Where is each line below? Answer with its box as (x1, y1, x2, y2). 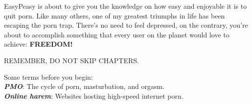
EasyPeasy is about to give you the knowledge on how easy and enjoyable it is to (4, 1, 247, 11)
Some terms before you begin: (4, 71, 93, 82)
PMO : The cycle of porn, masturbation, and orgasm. (4, 81, 165, 91)
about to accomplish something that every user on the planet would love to (4, 29, 229, 39)
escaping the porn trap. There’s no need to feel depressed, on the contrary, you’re (4, 20, 248, 30)
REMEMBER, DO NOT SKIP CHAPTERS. (4, 55, 139, 65)
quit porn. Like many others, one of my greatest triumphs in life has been (4, 10, 225, 20)
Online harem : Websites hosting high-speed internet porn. (4, 90, 183, 101)
